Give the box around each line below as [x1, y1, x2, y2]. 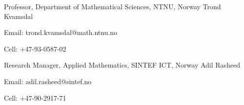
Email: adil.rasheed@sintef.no [4, 76, 92, 86]
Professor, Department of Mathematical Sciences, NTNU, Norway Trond [4, 1, 221, 11]
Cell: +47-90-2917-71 [4, 92, 66, 103]
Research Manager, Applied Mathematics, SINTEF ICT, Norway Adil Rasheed [4, 60, 241, 70]
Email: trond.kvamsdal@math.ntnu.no [4, 27, 118, 37]
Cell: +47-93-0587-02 [4, 43, 66, 53]
